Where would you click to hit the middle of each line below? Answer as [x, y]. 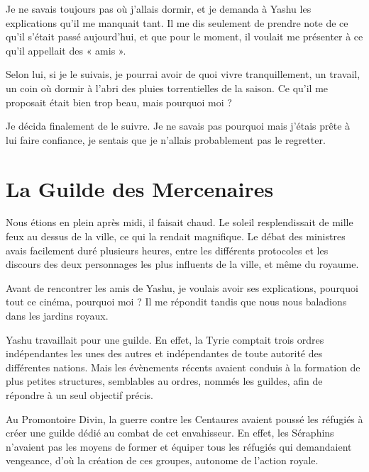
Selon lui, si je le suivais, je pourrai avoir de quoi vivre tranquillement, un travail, [183, 74]
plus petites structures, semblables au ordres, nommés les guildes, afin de [164, 381]
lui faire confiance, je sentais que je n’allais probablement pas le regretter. [166, 139]
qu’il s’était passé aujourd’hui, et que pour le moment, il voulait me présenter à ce [184, 36]
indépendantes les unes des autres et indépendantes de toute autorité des [164, 353]
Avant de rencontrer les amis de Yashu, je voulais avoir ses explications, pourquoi [182, 287]
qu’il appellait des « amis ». [66, 50]
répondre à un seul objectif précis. [79, 395]
